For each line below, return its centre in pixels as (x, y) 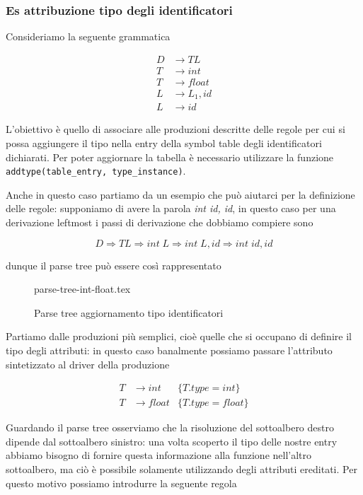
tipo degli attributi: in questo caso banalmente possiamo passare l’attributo (169, 350)
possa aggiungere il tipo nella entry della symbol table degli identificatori (164, 143)
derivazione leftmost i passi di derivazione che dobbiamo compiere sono (160, 222)
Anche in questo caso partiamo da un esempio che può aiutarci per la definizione (180, 194)
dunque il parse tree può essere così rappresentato (114, 265)
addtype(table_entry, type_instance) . (96, 171)
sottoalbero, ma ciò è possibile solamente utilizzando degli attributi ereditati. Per (181, 469)
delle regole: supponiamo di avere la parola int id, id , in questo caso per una (171, 208)
